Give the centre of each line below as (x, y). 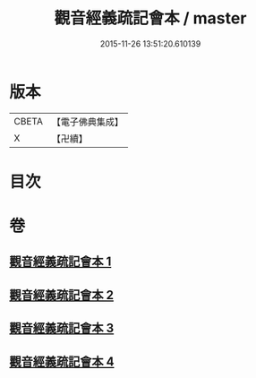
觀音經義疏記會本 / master (150, 18)
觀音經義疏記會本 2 (62, 295)
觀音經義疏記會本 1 (60, 262)
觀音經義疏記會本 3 (62, 328)
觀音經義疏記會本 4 (62, 361)
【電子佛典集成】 (87, 122)
